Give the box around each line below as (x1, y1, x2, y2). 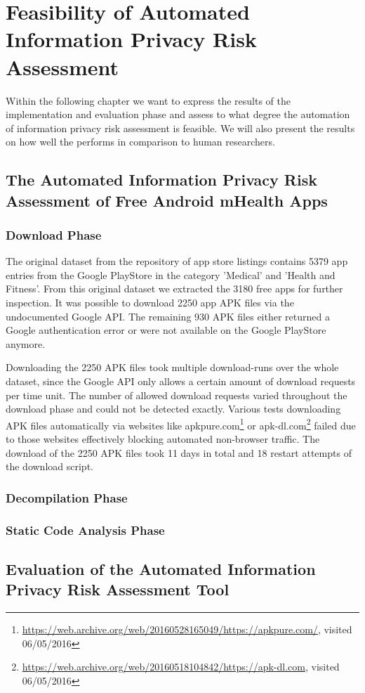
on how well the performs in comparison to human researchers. (6, 134, 275, 149)
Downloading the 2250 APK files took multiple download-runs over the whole (6, 360, 339, 375)
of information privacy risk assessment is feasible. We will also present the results (6, 120, 355, 135)
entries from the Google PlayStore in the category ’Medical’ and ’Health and (6, 267, 336, 282)
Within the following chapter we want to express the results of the (6, 93, 291, 108)
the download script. (6, 459, 93, 474)
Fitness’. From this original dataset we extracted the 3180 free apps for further (6, 281, 343, 296)
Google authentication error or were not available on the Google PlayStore (6, 323, 326, 337)
